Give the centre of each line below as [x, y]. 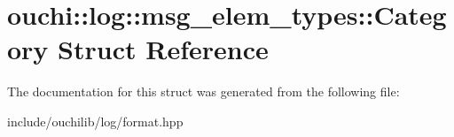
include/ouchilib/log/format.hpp [95, 121]
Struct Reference [163, 49]
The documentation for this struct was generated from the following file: [204, 91]
